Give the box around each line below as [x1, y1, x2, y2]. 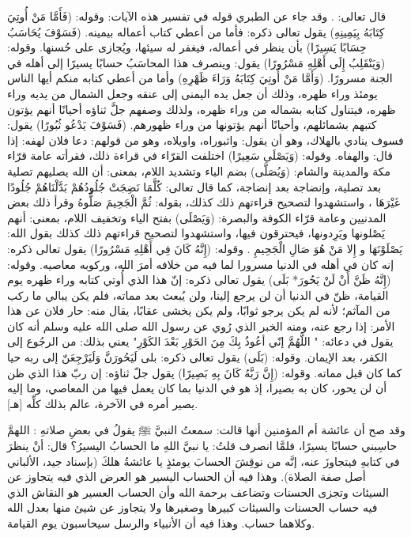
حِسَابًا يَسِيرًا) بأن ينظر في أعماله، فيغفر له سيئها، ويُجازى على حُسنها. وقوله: [7, 39, 367, 55]
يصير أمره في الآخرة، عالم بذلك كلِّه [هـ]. [7, 395, 198, 411]
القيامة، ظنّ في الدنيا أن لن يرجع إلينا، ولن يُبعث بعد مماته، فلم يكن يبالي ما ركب [7, 286, 389, 303]
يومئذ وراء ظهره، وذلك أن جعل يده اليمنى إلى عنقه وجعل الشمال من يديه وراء [7, 85, 378, 101]
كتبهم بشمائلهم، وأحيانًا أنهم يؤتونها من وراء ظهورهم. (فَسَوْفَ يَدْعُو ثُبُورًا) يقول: [7, 116, 377, 133]
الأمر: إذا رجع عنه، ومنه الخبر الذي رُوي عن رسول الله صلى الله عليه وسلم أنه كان [7, 317, 395, 334]
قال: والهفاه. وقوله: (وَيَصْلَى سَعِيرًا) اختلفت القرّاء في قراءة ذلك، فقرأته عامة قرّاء [7, 147, 393, 164]
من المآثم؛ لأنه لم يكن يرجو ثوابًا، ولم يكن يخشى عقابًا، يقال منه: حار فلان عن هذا [7, 302, 390, 319]
